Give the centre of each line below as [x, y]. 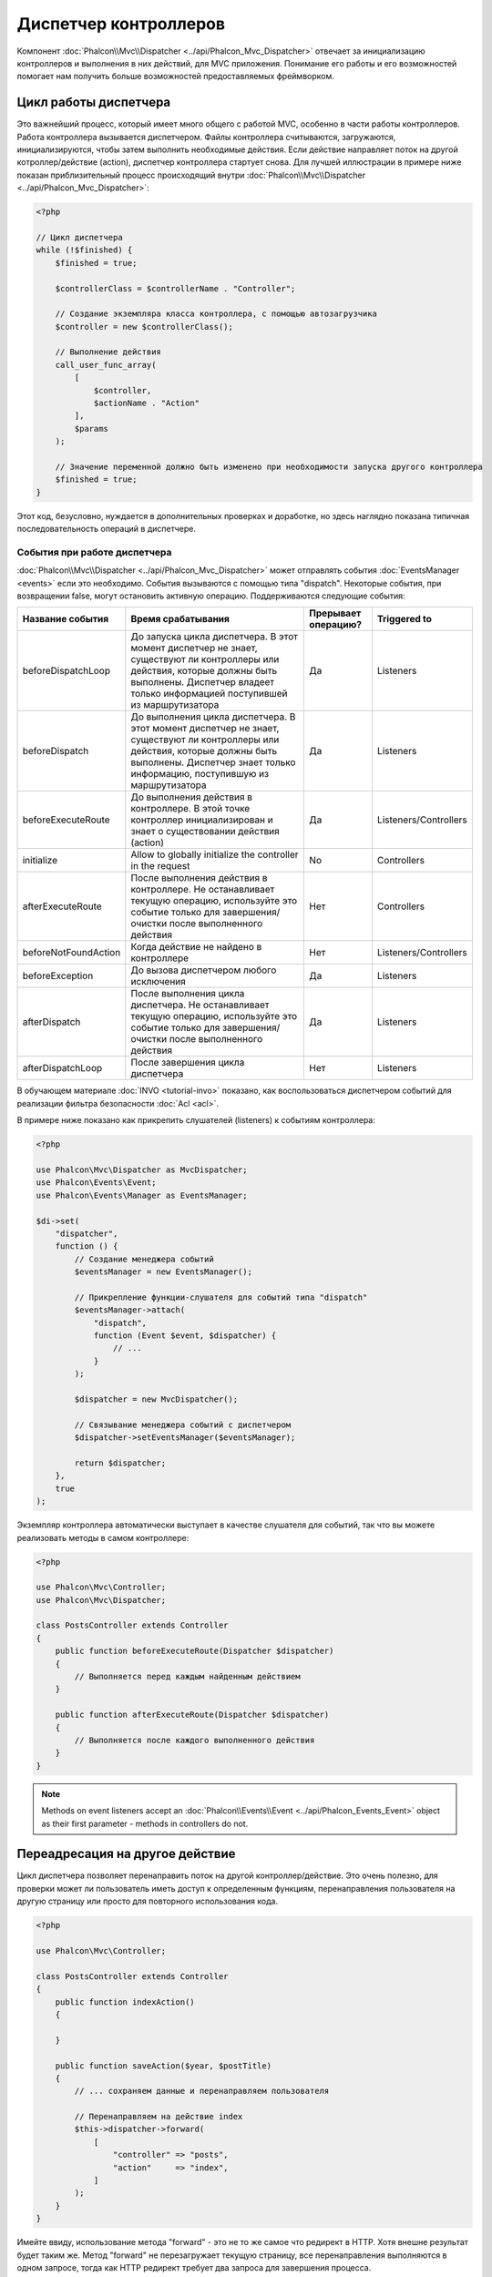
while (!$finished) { [84, 250]
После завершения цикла [188, 1063]
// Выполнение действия [108, 352]
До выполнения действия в [192, 797]
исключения [158, 982]
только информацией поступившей [209, 694]
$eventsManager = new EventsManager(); [163, 1272]
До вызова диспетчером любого [204, 970]
